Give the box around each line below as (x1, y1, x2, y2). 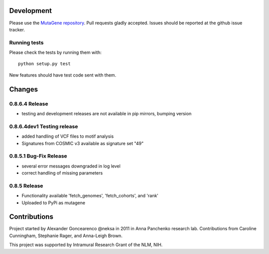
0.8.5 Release (9, 182, 43, 189)
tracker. (9, 26, 25, 32)
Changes (9, 85, 38, 93)
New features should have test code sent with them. (9, 72, 117, 78)
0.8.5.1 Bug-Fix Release (9, 153, 67, 160)
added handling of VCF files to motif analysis (21, 133, 114, 139)
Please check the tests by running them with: (9, 50, 102, 56)
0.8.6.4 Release (9, 100, 48, 107)
